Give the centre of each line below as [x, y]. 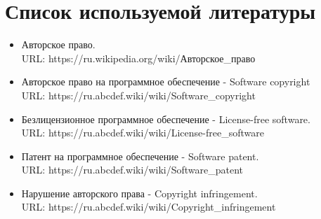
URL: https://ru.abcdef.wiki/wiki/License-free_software [143, 133]
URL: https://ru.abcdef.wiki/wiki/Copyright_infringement [149, 207]
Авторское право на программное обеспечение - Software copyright [166, 82]
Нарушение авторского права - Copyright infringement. [139, 193]
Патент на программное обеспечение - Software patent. [140, 156]
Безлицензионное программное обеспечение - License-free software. [166, 119]
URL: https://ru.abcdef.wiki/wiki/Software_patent [132, 170]
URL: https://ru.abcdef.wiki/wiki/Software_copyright [138, 95]
